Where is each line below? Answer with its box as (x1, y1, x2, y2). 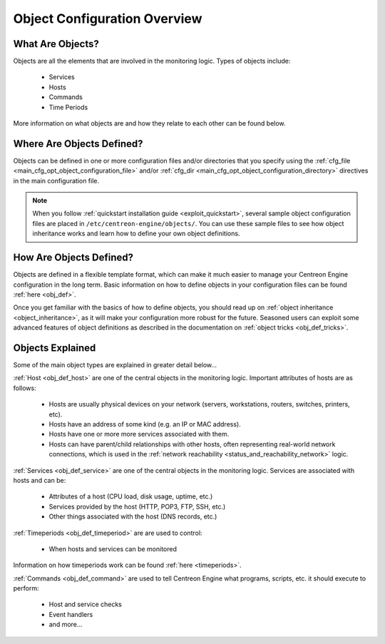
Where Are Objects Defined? (13, 138, 143, 150)
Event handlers (48, 610, 93, 618)
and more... (48, 620, 83, 629)
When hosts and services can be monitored (48, 544, 178, 553)
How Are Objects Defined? (13, 252, 134, 264)
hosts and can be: (13, 476, 66, 484)
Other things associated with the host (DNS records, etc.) (48, 512, 217, 521)
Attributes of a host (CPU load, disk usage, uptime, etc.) (48, 492, 213, 501)
